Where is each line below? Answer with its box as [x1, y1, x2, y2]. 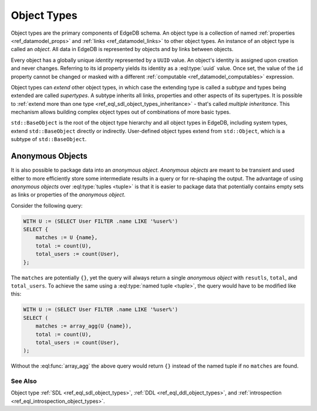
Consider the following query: [11, 202, 83, 209]
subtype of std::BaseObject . [11, 136, 87, 143]
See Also [11, 377, 37, 385]
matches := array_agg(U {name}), [35, 323, 132, 329]
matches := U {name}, [35, 234, 98, 241]
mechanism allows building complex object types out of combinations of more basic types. [11, 109, 231, 116]
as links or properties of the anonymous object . [11, 191, 126, 198]
